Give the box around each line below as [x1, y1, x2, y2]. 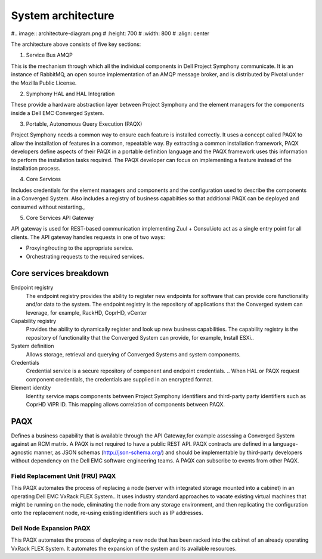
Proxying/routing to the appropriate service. [26, 244, 134, 251]
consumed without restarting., [11, 203, 85, 210]
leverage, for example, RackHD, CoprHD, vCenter [26, 309, 147, 316]
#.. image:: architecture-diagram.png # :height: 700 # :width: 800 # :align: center [11, 30, 210, 37]
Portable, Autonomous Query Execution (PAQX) [26, 120, 143, 128]
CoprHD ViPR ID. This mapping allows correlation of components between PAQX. [26, 400, 225, 408]
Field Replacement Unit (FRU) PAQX [11, 471, 116, 480]
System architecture [11, 9, 114, 22]
